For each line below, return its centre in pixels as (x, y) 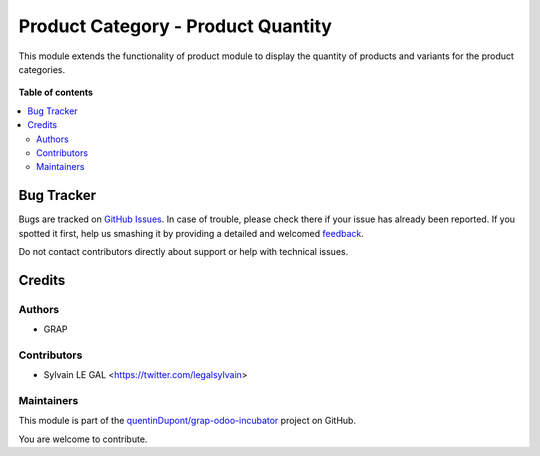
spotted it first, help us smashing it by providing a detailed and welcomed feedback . (191, 233)
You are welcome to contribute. (83, 439)
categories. (41, 69)
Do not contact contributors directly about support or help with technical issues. (183, 251)
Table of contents (56, 92)
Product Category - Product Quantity (175, 26)
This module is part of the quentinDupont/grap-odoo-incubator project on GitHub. (187, 421)
